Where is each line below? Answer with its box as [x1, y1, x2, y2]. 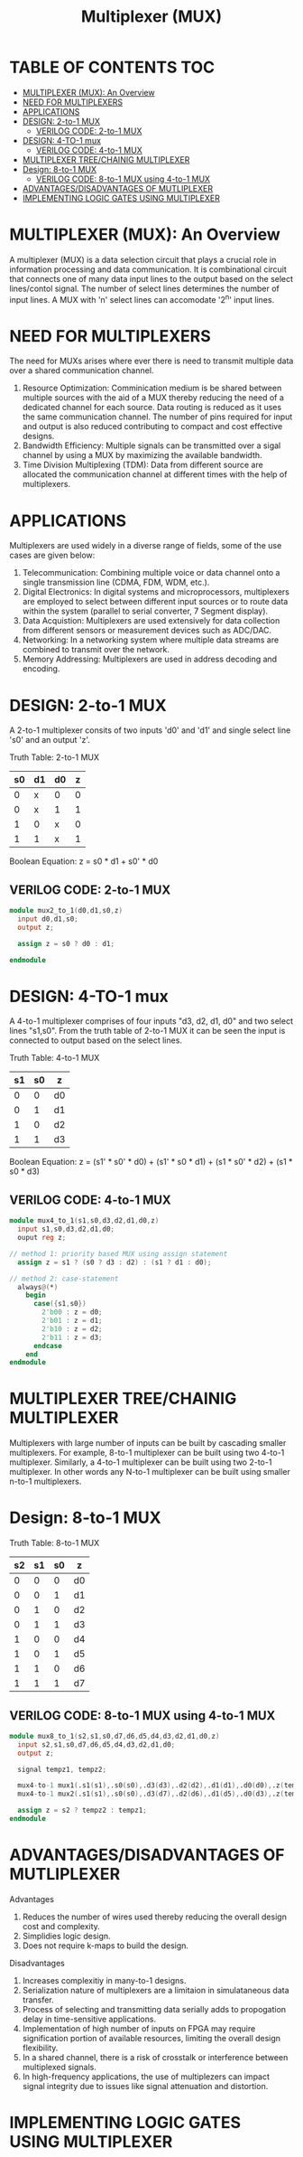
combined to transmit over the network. [22, 644, 170, 655]
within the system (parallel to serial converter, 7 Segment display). [22, 605, 269, 616]
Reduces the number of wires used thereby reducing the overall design [22, 1911, 287, 1922]
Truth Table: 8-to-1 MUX [9, 1538, 100, 1549]
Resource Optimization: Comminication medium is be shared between [22, 382, 282, 394]
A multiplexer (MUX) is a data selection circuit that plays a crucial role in [9, 254, 277, 265]
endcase [32, 1341, 63, 1350]
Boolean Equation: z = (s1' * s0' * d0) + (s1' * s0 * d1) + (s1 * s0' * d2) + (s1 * [9, 1157, 293, 1168]
